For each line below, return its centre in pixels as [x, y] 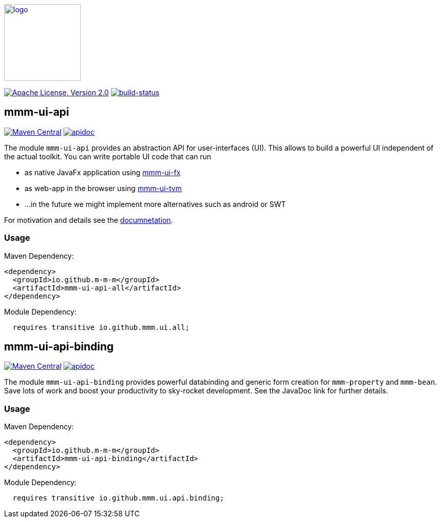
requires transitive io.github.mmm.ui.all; [101, 327]
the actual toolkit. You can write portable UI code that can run [108, 156]
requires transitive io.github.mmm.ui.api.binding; [118, 498]
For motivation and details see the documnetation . [89, 220]
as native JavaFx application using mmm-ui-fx [103, 172]
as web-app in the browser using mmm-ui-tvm [103, 188]
